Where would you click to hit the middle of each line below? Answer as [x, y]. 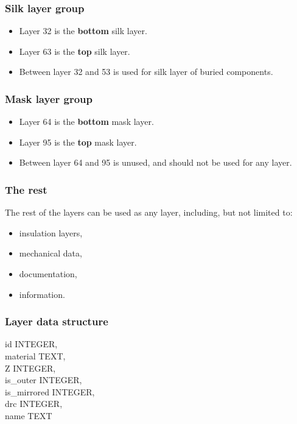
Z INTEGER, [30, 368]
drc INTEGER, [34, 404]
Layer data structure [57, 321]
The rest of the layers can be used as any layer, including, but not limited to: [149, 212]
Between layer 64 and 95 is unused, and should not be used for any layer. [155, 162]
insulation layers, [51, 232]
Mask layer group [49, 98]
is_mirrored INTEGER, [50, 391]
